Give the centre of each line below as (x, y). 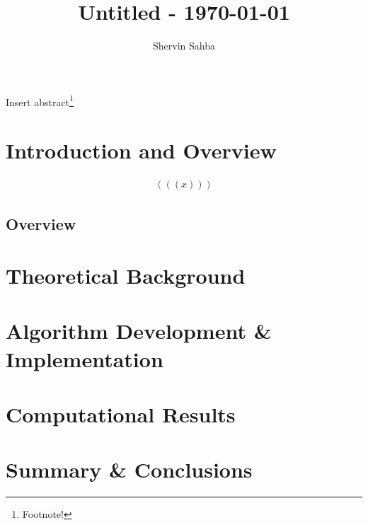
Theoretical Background (126, 276)
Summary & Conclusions (129, 469)
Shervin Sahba (184, 46)
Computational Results (121, 414)
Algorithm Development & (139, 331)
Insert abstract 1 (40, 100)
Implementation (85, 358)
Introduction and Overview (141, 150)
